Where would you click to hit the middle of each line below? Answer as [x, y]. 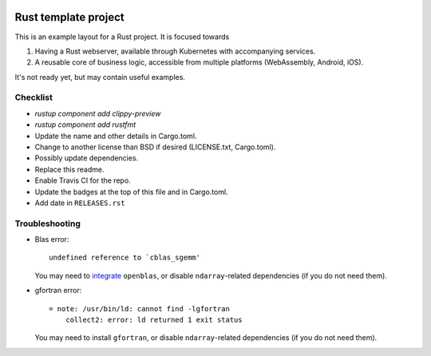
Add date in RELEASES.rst [80, 203]
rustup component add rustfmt [85, 125]
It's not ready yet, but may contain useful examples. [100, 77]
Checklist [34, 97]
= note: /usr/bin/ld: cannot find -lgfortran [140, 309]
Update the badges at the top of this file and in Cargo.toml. [131, 192]
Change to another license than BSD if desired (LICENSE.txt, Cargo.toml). [155, 147]
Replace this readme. [69, 169]
